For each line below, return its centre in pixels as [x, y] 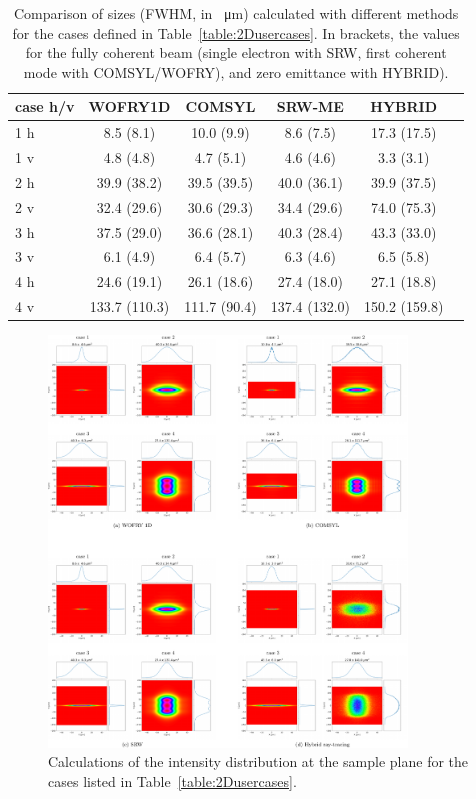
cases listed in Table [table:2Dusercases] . [172, 780]
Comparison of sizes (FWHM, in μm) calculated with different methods [236, 13]
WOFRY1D [129, 106]
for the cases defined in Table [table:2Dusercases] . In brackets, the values [236, 32]
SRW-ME [310, 106]
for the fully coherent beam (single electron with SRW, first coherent [236, 52]
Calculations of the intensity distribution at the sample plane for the [258, 761]
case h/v [45, 106]
